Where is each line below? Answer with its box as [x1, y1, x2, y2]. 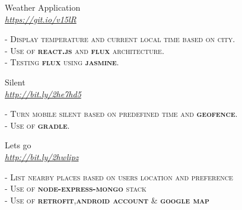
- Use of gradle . [5, 119, 70, 131]
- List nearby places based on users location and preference [5, 170, 233, 183]
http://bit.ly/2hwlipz [5, 150, 79, 163]
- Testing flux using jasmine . [5, 56, 119, 68]
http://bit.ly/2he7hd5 [5, 87, 81, 100]
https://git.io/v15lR [5, 12, 77, 25]
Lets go [5, 139, 31, 151]
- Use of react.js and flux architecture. [5, 44, 164, 56]
